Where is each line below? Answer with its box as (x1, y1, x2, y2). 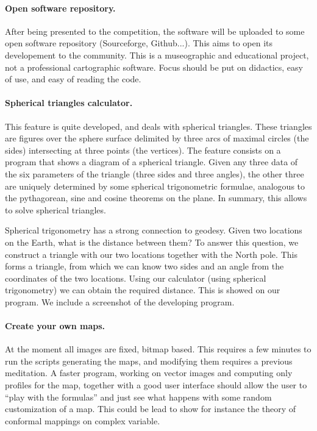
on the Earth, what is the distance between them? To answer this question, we (5, 235, 299, 248)
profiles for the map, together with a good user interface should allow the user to (5, 379, 307, 391)
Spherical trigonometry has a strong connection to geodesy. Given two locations (5, 224, 302, 237)
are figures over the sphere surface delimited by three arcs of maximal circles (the (5, 132, 309, 144)
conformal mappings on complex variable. (5, 414, 160, 427)
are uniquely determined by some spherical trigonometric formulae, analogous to (5, 179, 305, 192)
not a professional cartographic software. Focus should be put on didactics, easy (5, 60, 303, 73)
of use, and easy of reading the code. (5, 73, 141, 85)
